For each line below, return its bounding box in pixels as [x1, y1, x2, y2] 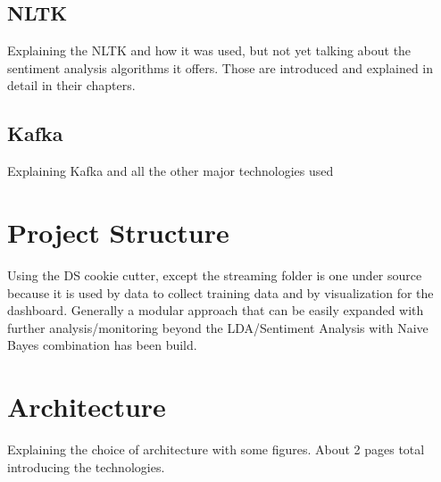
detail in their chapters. [7, 76, 136, 95]
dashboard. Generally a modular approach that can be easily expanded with [7, 301, 424, 320]
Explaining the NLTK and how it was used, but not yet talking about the [7, 41, 412, 60]
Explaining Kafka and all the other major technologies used [7, 162, 334, 180]
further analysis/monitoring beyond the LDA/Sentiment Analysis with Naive [7, 318, 429, 337]
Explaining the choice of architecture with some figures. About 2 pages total [7, 440, 425, 458]
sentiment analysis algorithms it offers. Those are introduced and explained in [7, 58, 434, 77]
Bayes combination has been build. [7, 336, 197, 354]
